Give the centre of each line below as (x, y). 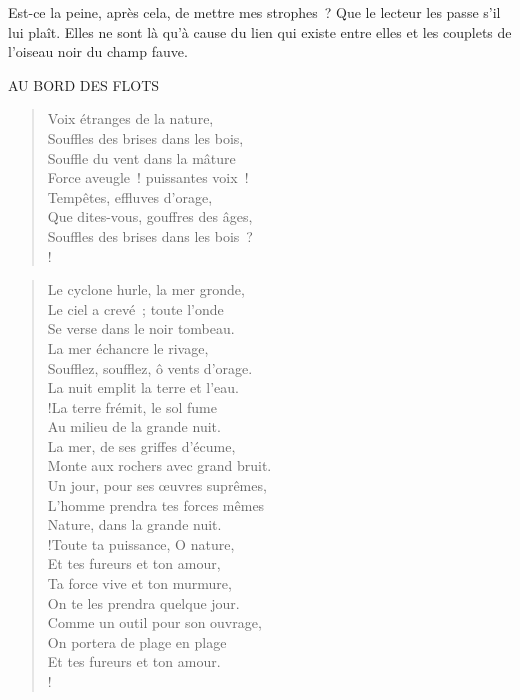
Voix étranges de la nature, (130, 118)
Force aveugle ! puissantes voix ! (148, 177)
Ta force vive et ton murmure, (139, 583)
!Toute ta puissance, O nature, (141, 543)
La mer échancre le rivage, (128, 347)
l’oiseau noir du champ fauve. (98, 51)
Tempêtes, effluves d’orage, (130, 196)
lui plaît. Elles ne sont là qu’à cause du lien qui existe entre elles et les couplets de (260, 31)
